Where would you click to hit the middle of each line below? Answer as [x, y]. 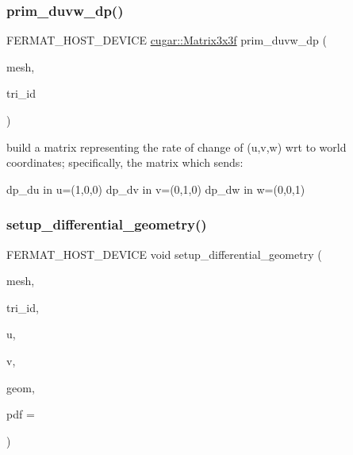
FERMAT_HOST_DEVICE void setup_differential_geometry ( [164, 254]
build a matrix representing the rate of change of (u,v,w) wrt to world [176, 147]
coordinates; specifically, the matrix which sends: [125, 162]
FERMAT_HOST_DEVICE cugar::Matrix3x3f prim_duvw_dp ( [167, 40]
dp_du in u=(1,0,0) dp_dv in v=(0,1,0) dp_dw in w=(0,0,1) [156, 189]
